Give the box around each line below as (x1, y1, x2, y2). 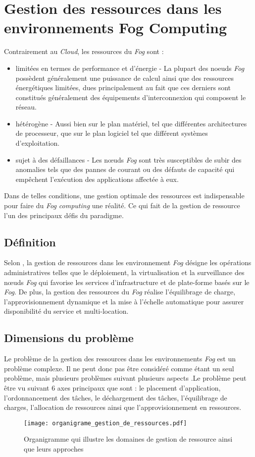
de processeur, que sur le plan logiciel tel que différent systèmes (15, 128, 208, 138)
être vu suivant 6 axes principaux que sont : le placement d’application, (4, 382, 221, 393)
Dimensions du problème (4, 330, 134, 345)
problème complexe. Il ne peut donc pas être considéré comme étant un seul (4, 363, 234, 373)
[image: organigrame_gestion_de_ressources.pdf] (24, 419, 187, 427)
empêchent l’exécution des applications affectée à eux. (15, 173, 179, 184)
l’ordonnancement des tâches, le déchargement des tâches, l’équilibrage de (4, 392, 227, 402)
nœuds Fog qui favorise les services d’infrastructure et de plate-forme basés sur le (4, 277, 250, 287)
